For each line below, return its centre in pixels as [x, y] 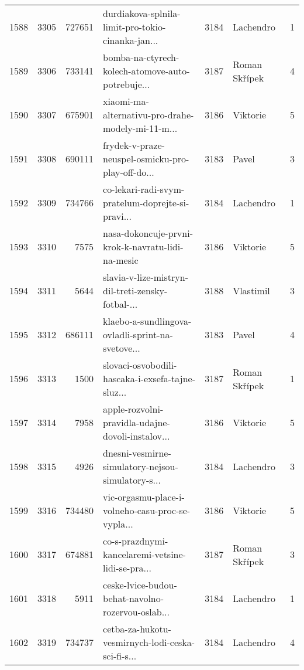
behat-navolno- [134, 598]
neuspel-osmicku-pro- [146, 159]
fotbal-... [120, 304]
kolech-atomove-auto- [146, 71]
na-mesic [121, 260]
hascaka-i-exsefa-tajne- [149, 378]
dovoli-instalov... [137, 436]
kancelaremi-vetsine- [144, 554]
